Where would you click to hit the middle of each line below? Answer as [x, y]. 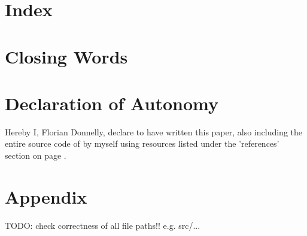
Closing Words [66, 56]
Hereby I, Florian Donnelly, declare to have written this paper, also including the [153, 131]
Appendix [46, 196]
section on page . [36, 155]
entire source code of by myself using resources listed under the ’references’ [142, 143]
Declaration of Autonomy [112, 103]
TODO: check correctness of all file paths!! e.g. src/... [103, 225]
